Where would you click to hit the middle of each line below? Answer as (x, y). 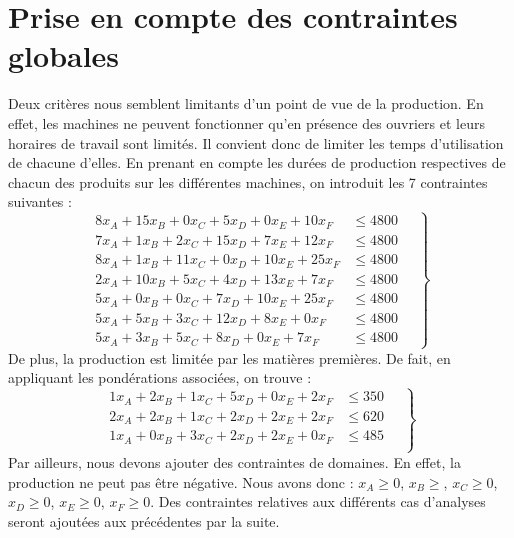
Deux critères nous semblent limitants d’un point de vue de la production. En (246, 103)
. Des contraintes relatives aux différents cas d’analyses (318, 501)
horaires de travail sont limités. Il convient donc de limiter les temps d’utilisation (256, 142)
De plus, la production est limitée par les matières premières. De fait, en (229, 357)
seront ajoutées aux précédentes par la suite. (144, 520)
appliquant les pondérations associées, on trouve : (160, 377)
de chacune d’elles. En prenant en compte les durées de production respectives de (257, 162)
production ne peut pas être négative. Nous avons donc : (181, 481)
